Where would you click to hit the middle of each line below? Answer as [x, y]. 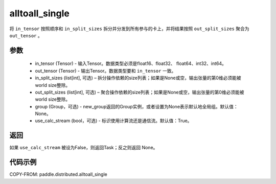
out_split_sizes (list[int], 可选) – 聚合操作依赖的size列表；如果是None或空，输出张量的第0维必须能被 [140, 92]
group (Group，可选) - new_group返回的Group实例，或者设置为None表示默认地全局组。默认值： [137, 106]
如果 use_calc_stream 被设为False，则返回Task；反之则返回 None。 [84, 148]
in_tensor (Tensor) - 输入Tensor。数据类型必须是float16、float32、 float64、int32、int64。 [131, 63]
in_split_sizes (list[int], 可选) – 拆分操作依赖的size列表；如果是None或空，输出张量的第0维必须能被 [138, 78]
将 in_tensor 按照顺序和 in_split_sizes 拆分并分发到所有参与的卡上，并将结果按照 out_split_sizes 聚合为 [129, 29]
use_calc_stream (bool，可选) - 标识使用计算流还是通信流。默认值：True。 [113, 121]
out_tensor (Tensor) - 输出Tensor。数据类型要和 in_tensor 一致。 [106, 71]
